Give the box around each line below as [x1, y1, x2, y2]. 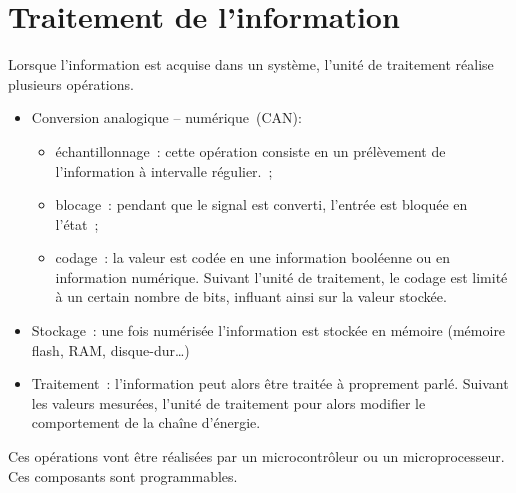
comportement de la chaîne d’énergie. [31, 412, 261, 433]
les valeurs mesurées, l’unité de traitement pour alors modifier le [31, 392, 426, 413]
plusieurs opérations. [8, 73, 134, 94]
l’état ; [55, 213, 99, 234]
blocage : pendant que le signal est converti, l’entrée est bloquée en [55, 194, 468, 215]
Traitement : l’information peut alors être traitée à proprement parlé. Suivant [31, 373, 509, 394]
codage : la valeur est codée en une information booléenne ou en [55, 247, 451, 268]
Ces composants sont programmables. [8, 465, 238, 486]
